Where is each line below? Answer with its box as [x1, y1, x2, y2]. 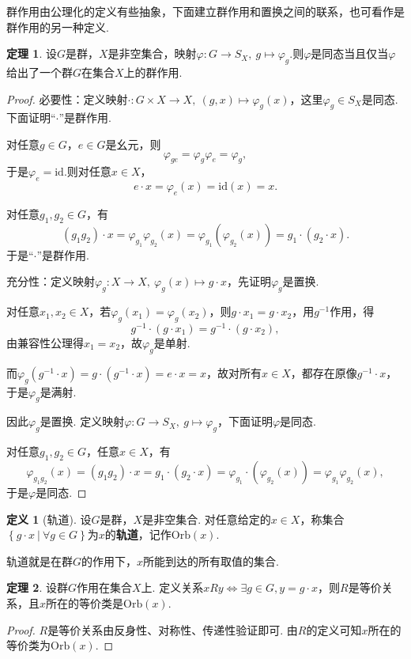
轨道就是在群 [6, 552, 73, 569]
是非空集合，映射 [107, 45, 197, 62]
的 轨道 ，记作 [104, 526, 172, 543]
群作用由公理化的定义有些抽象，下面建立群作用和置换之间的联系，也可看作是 [6, 3, 405, 19]
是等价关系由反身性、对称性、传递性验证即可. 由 [47, 621, 298, 638]
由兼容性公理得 [6, 335, 84, 351]
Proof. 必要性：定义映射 [6, 90, 128, 107]
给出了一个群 [6, 63, 73, 80]
